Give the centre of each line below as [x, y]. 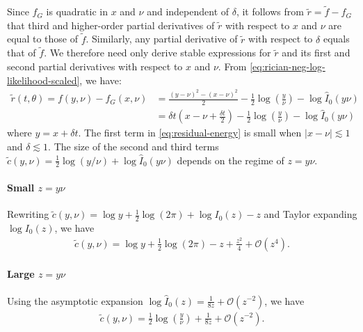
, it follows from [270, 11]
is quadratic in [77, 11]
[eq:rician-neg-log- [288, 66]
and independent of [188, 11]
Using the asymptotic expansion [75, 300]
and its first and [316, 53]
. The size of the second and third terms [134, 146]
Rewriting [28, 214]
